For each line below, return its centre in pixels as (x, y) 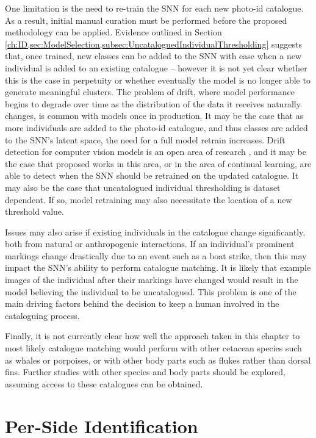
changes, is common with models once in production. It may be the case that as (154, 116)
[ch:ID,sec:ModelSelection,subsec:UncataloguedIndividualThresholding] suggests (153, 44)
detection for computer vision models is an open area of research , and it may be (156, 152)
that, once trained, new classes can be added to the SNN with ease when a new (153, 56)
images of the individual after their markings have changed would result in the (152, 280)
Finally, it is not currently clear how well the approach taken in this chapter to (153, 336)
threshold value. (34, 211)
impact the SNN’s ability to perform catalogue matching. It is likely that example (158, 267)
